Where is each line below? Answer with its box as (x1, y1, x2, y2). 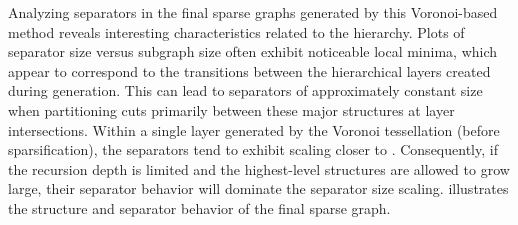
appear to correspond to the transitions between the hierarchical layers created (8, 60, 491, 81)
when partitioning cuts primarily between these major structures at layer (8, 99, 455, 120)
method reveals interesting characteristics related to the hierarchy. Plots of (8, 21, 465, 42)
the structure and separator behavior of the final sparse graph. (8, 197, 391, 218)
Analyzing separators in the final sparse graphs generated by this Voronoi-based (8, 2, 498, 22)
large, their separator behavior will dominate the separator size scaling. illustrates (8, 178, 509, 199)
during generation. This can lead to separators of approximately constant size (8, 80, 483, 101)
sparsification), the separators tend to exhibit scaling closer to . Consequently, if (8, 139, 498, 160)
